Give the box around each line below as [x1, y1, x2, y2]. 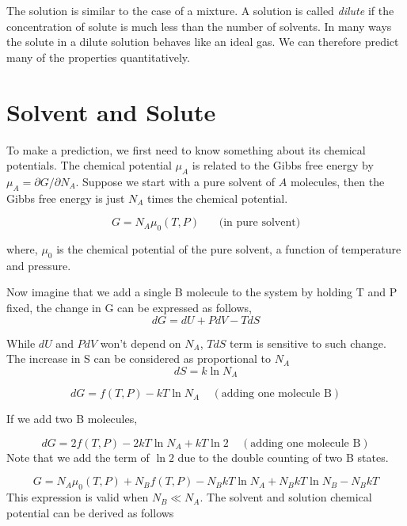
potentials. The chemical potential [6, 157, 172, 173]
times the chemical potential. [147, 189, 288, 206]
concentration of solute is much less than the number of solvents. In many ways [6, 17, 392, 34]
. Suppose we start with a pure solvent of [75, 173, 276, 189]
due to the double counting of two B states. [177, 448, 389, 465]
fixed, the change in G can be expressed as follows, [6, 299, 252, 316]
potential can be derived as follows [6, 504, 174, 520]
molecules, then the [290, 173, 385, 189]
